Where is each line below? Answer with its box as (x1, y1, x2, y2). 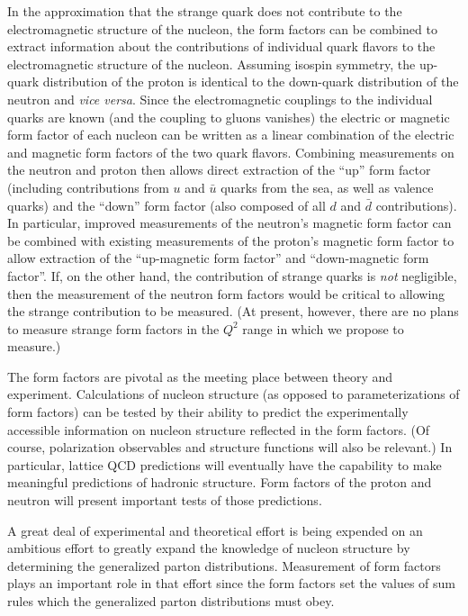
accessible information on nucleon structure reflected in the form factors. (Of (7, 420, 430, 439)
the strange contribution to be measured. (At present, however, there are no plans (7, 302, 459, 321)
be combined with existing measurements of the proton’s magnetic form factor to (7, 231, 454, 249)
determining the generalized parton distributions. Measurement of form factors (7, 556, 441, 575)
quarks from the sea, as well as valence (220, 177, 434, 196)
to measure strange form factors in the (7, 319, 220, 338)
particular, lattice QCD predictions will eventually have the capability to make (7, 455, 442, 474)
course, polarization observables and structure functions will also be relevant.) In (7, 438, 453, 457)
